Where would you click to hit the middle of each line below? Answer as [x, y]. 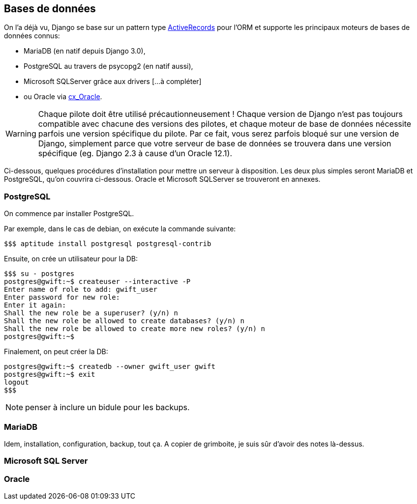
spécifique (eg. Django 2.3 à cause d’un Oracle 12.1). [135, 154]
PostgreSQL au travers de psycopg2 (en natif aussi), [108, 66]
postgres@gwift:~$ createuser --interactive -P [97, 282]
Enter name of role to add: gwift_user [81, 290]
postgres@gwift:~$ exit [50, 375]
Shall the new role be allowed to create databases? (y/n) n [124, 321]
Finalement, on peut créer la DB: [56, 352]
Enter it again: [35, 305]
